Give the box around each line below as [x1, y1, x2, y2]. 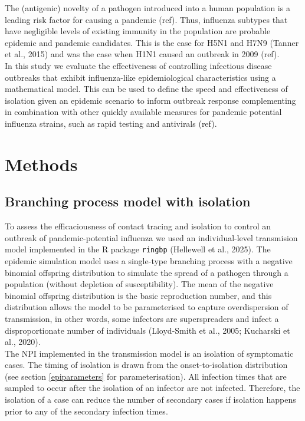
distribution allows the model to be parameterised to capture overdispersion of [5, 301, 288, 313]
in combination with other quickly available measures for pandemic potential [5, 106, 282, 118]
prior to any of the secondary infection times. [5, 404, 168, 417]
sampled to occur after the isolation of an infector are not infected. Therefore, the [5, 381, 300, 394]
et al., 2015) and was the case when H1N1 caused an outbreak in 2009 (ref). [5, 48, 280, 60]
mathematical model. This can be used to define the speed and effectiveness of [5, 83, 288, 95]
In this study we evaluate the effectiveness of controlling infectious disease [5, 59, 272, 71]
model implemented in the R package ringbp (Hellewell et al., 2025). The [5, 243, 271, 255]
